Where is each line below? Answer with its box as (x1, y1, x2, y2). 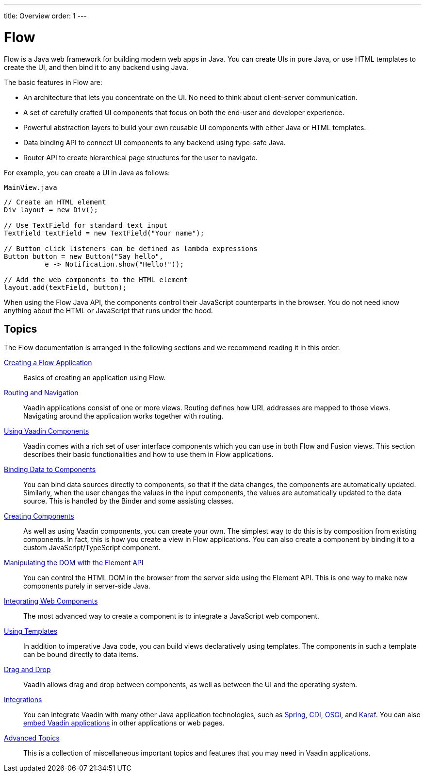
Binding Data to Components (4, 465, 96, 474)
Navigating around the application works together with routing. (23, 412, 224, 421)
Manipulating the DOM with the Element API (4, 558, 144, 567)
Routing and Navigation (4, 388, 79, 397)
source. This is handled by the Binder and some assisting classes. (23, 497, 234, 506)
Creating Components (4, 512, 74, 521)
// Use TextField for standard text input (4, 221, 168, 229)
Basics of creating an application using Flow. (23, 373, 166, 382)
